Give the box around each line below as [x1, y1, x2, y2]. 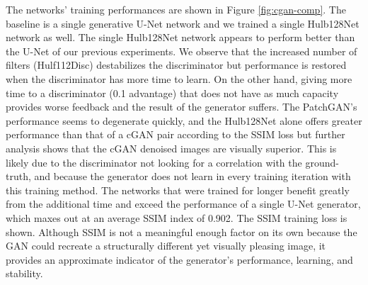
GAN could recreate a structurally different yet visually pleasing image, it [6, 238, 326, 253]
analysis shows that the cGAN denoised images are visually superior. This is [6, 140, 337, 155]
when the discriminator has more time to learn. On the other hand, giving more [6, 71, 352, 86]
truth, [6, 169, 31, 184]
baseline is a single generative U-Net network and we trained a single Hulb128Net [6, 16, 360, 30]
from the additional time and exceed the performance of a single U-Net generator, [6, 196, 361, 211]
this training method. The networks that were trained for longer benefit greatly [6, 182, 350, 197]
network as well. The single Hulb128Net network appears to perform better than [6, 30, 355, 45]
